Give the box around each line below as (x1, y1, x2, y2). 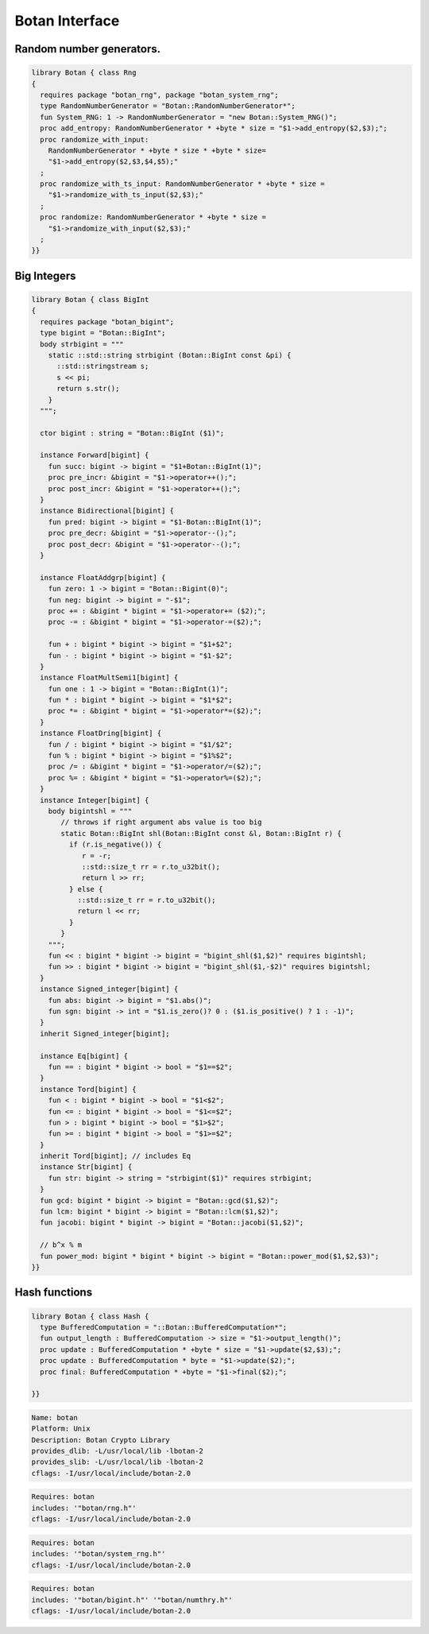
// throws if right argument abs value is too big (60, 818, 262, 827)
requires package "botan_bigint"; (40, 317, 175, 326)
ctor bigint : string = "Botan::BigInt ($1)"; (40, 428, 225, 437)
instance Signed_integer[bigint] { (40, 985, 179, 993)
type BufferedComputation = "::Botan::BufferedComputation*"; (40, 1322, 288, 1331)
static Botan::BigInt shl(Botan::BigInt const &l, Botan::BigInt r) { (60, 829, 342, 838)
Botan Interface (14, 12, 120, 29)
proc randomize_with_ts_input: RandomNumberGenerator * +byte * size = (40, 180, 325, 188)
